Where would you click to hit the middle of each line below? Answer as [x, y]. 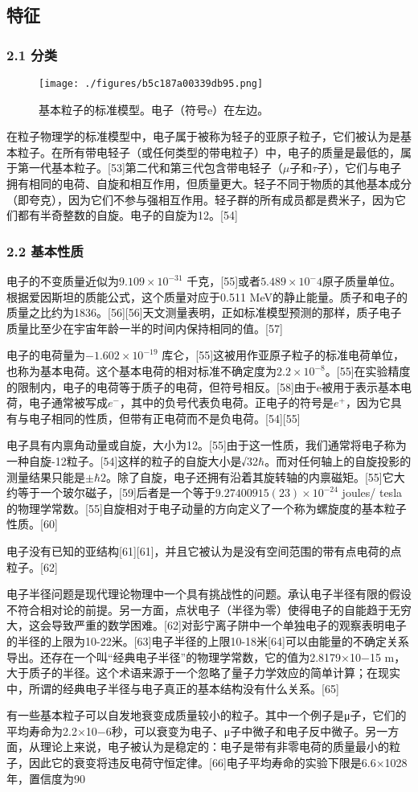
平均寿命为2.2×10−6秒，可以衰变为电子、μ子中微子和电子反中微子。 [186, 730]
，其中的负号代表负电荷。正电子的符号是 [226, 402]
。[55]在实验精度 [368, 371]
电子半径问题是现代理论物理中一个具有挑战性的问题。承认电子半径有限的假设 [209, 594]
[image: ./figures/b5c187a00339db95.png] [151, 84]
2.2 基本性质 [45, 250]
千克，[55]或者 [224, 281]
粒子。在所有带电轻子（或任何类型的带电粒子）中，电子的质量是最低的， [209, 152]
